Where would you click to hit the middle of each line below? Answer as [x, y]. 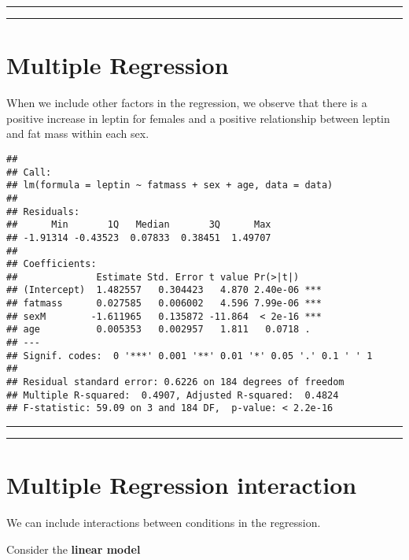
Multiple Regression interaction [182, 485]
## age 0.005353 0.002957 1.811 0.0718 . [158, 330]
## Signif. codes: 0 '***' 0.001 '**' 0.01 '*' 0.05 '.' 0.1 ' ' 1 [190, 356]
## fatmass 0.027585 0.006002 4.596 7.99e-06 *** [164, 304]
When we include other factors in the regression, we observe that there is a [187, 103]
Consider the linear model [74, 549]
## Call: [29, 172]
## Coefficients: [52, 264]
